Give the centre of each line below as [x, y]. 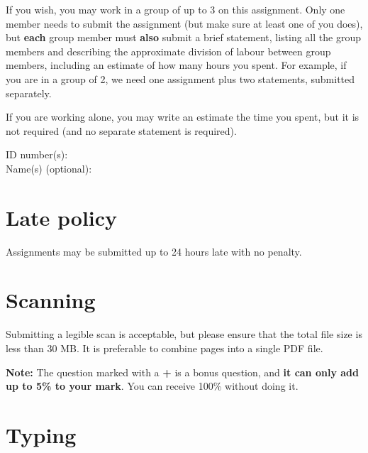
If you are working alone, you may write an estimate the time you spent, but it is [183, 117]
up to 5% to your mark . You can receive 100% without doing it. [152, 386]
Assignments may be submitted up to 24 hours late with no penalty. [154, 251]
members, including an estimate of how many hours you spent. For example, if [176, 65]
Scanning [51, 300]
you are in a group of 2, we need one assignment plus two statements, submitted [180, 78]
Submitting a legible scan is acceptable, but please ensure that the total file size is [184, 334]
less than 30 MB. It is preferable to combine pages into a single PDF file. [165, 348]
